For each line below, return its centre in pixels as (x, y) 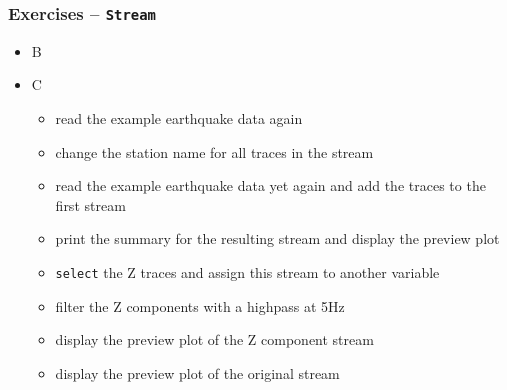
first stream (90, 204)
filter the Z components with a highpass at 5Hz (200, 305)
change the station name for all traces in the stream (214, 151)
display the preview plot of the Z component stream (214, 339)
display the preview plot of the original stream (197, 372)
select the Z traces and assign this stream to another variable (247, 271)
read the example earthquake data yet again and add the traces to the (270, 185)
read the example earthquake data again (179, 117)
